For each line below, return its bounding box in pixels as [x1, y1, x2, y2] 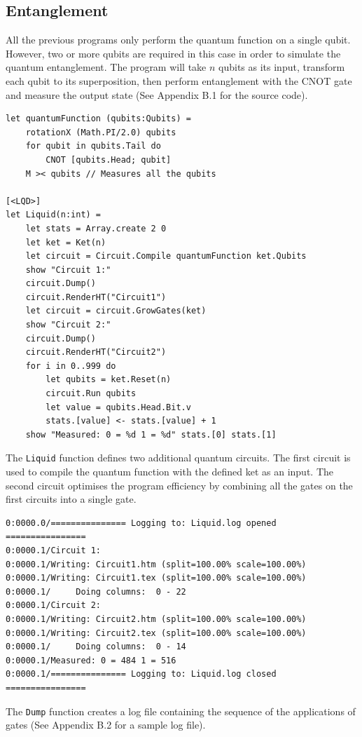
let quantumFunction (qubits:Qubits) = [6, 114, 191, 124]
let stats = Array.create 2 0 [25, 223, 167, 234]
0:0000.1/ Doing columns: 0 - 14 [6, 642, 186, 652]
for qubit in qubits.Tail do [25, 141, 161, 151]
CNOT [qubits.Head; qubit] [46, 154, 172, 165]
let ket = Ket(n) [25, 237, 106, 248]
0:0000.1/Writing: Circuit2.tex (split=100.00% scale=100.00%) [6, 628, 307, 638]
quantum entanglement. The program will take [6, 60, 207, 74]
